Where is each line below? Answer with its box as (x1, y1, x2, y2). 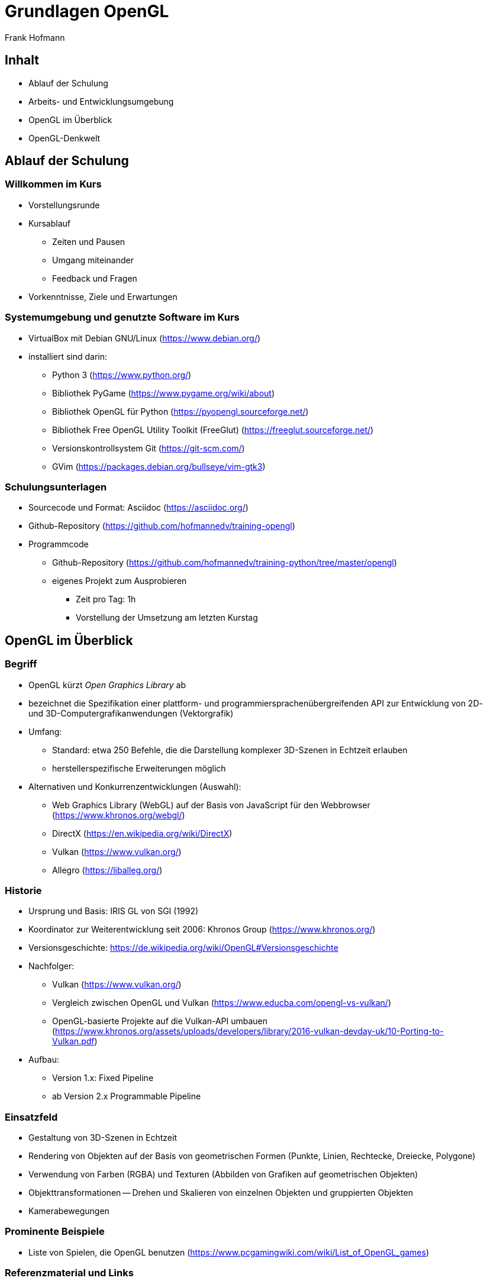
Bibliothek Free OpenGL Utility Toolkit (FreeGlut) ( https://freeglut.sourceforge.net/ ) (52, 424, 374, 435)
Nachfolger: (28, 961, 75, 972)
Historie (5, 884, 42, 896)
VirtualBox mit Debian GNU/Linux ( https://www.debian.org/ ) (28, 333, 261, 343)
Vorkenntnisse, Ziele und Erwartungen (28, 291, 178, 302)
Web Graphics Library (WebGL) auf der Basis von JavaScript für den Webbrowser (52, 799, 370, 810)
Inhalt (5, 53, 39, 68)
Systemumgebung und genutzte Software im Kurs (5, 311, 240, 324)
